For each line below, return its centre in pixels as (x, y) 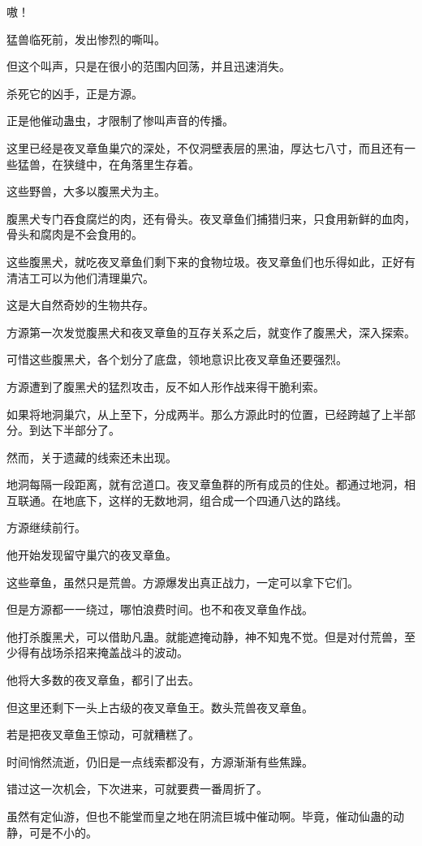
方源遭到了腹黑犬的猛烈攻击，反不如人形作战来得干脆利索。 (166, 386)
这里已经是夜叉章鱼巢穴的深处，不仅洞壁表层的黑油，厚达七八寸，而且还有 (205, 147)
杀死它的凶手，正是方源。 (75, 93)
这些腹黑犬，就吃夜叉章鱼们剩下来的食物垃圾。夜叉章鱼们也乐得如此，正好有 (211, 261)
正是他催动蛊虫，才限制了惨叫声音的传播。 (120, 121)
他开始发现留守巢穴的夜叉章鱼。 (92, 555)
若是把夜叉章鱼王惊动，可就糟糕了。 (103, 734)
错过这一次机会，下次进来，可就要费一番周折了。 (137, 789)
